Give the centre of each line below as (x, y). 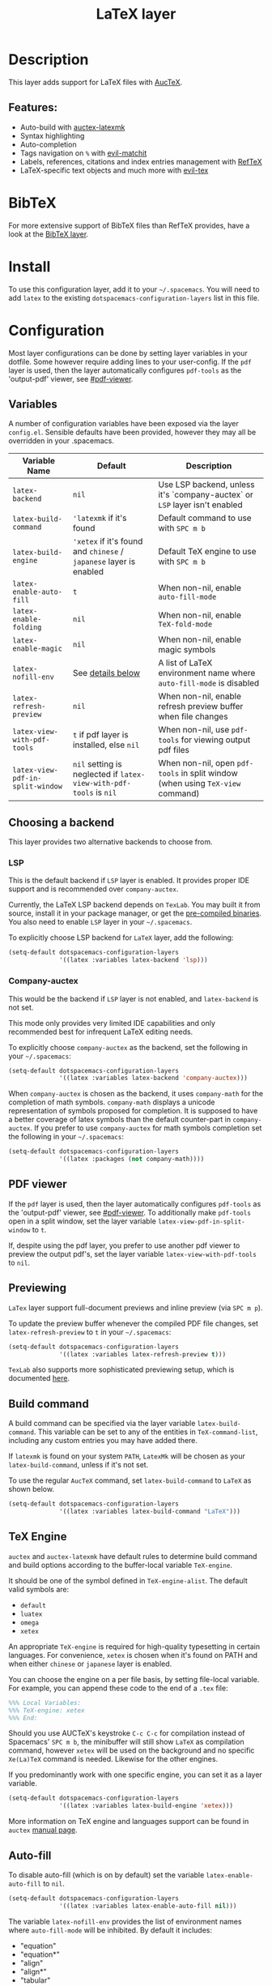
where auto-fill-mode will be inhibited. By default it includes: (110, 1930)
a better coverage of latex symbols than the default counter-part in (120, 1120)
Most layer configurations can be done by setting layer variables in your (128, 352)
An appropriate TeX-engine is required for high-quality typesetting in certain (134, 1646)
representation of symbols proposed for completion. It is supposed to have (133, 1111)
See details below (106, 673)
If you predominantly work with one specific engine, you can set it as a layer (136, 1775)
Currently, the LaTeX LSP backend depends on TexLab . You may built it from (134, 905)
